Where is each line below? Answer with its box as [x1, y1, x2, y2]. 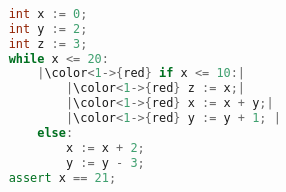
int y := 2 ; [8, 21, 88, 36]
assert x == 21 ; [8, 170, 117, 185]
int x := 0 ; [8, 6, 88, 21]
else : [37, 125, 74, 140]
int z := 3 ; [8, 36, 88, 51]
